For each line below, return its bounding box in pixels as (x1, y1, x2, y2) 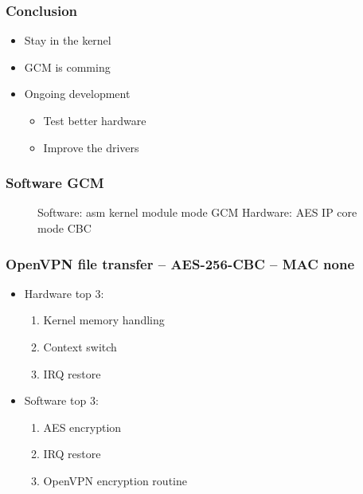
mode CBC (37, 220, 92, 236)
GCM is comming (24, 58, 111, 75)
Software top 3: (24, 392, 99, 409)
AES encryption (43, 418, 122, 435)
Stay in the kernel (24, 32, 111, 49)
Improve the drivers (43, 139, 139, 155)
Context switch (43, 339, 117, 355)
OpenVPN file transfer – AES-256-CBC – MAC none (6, 253, 355, 273)
